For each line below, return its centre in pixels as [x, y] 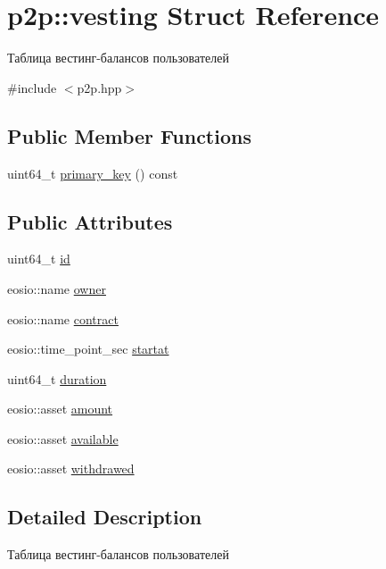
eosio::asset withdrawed [71, 469]
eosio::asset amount [60, 409]
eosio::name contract [63, 318]
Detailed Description [105, 517]
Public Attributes [90, 221]
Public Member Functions [129, 135]
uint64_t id [39, 259]
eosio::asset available [63, 438]
